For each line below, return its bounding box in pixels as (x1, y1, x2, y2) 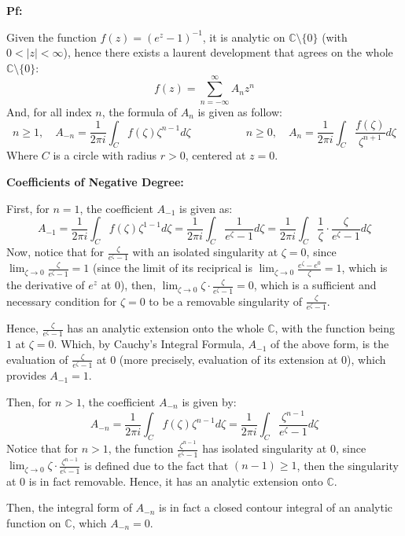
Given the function (6, 28, 97, 45)
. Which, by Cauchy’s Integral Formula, (53, 336, 245, 352)
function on (6, 515, 61, 531)
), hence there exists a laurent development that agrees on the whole (63, 44, 393, 61)
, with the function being (274, 320, 396, 336)
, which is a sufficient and (253, 277, 377, 293)
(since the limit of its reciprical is (92, 259, 252, 276)
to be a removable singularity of (149, 292, 302, 309)
